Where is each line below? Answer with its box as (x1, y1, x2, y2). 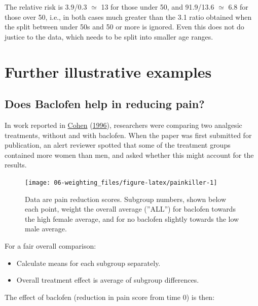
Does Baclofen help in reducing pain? (5, 96, 205, 112)
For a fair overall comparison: (5, 240, 96, 251)
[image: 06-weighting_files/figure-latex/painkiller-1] (25, 179, 217, 186)
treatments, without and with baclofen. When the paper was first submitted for (5, 129, 252, 140)
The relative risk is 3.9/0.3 (5, 2, 87, 12)
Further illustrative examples (5, 61, 212, 82)
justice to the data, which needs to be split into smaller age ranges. (5, 31, 213, 42)
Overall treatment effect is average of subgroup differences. (16, 275, 199, 285)
